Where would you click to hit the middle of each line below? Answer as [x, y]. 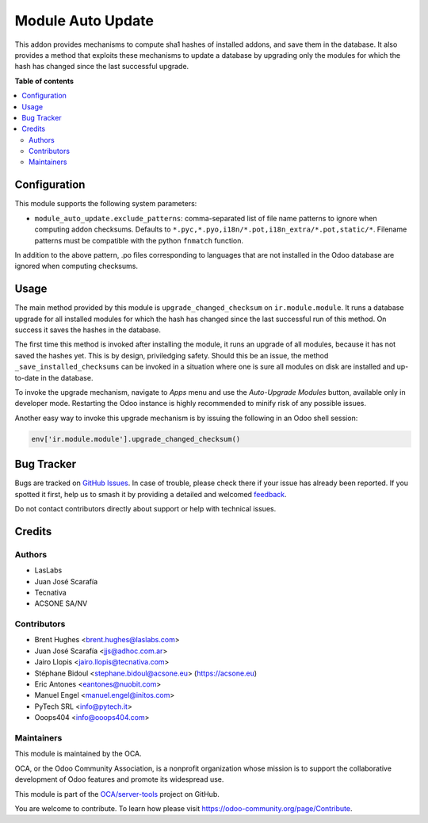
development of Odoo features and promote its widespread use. [119, 779]
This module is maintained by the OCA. [78, 754]
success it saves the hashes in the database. [88, 330]
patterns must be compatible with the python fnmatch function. [139, 240]
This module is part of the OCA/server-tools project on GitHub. [117, 794]
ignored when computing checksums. [76, 266]
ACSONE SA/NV [61, 603]
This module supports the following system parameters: [106, 204]
